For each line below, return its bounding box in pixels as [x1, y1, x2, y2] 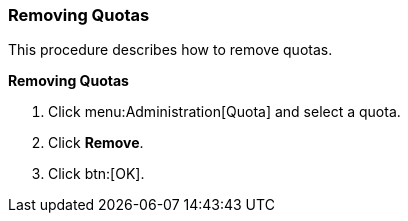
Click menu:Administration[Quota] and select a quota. [48, 103, 401, 121]
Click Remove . [48, 134, 144, 152]
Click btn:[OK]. [48, 165, 145, 183]
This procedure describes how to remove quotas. [8, 41, 333, 59]
